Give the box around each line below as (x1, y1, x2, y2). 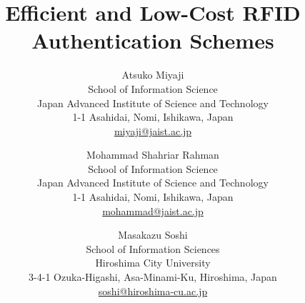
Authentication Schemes (31, 26, 274, 55)
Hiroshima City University (95, 255, 211, 270)
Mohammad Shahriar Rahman (86, 147, 219, 162)
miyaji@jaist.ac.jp (114, 123, 192, 138)
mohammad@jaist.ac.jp (102, 203, 204, 218)
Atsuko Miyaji (121, 67, 184, 82)
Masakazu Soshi (118, 227, 188, 242)
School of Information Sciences (86, 241, 220, 256)
